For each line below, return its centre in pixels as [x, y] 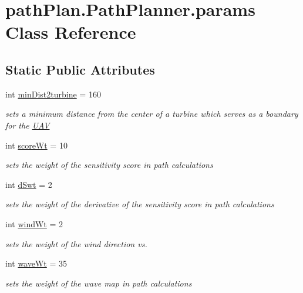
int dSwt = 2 [29, 184]
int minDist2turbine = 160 [53, 94]
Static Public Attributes [80, 69]
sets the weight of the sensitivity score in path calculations [109, 165]
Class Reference [71, 32]
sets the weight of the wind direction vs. [76, 243]
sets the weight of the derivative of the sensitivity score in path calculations [140, 204]
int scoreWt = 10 [36, 145]
